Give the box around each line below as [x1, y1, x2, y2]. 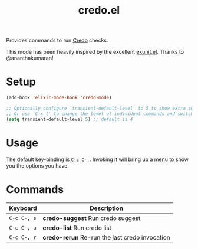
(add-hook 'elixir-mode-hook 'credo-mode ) [6, 95, 112, 101]
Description [89, 204, 124, 212]
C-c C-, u [9, 224, 37, 231]
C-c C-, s [9, 215, 37, 221]
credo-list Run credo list [42, 224, 112, 232]
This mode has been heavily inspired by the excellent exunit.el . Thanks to [6, 48, 184, 55]
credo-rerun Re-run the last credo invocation [42, 233, 170, 241]
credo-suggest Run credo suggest [42, 214, 141, 222]
